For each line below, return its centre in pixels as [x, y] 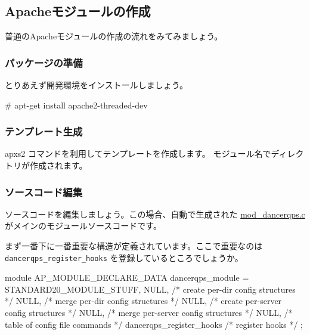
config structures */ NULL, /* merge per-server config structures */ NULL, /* [149, 313]
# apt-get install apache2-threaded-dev [76, 105]
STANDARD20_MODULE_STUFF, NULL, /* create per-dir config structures [150, 289]
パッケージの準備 [44, 62]
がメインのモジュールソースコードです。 [83, 226]
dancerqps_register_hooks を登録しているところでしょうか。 [124, 257]
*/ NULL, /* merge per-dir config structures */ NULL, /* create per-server [143, 301]
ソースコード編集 [44, 192]
